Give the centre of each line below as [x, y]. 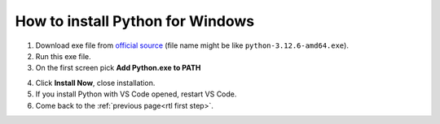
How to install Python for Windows [135, 21]
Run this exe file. [63, 56]
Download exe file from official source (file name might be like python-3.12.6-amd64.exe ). [192, 45]
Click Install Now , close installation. [95, 83]
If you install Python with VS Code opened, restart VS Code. [136, 94]
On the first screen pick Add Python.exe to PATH [118, 68]
